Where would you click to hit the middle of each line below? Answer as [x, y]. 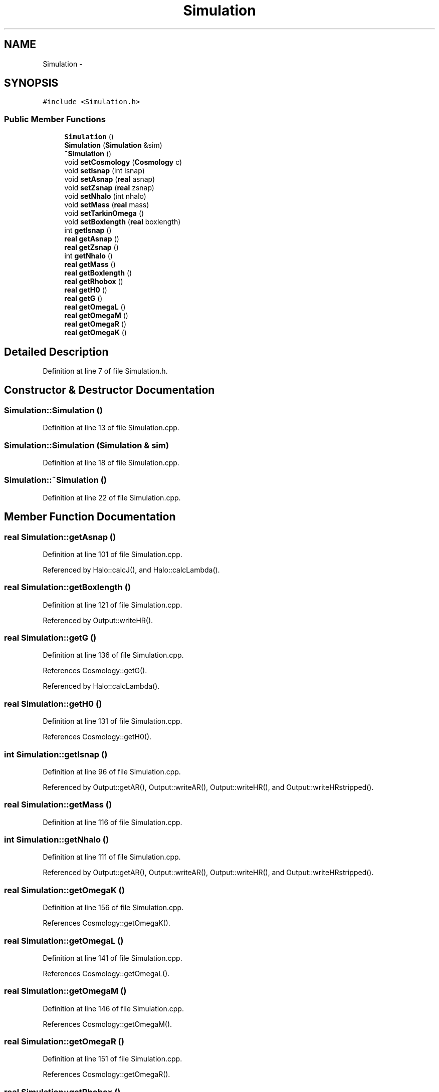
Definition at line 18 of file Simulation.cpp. [111, 463]
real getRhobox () [94, 282]
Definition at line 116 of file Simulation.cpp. [113, 822]
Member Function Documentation [90, 517]
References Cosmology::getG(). [95, 671]
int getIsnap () [88, 230]
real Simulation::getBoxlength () [67, 587]
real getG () [83, 299]
